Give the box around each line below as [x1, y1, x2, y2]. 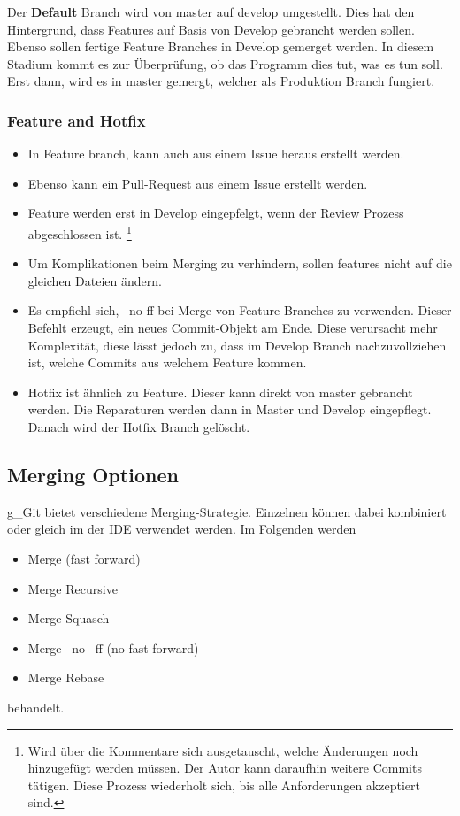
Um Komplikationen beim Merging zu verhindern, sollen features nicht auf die [27, 254, 452, 273]
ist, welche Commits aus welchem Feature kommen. [27, 353, 307, 372]
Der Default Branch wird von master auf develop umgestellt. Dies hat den [7, 3, 415, 20]
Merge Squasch [27, 609, 110, 627]
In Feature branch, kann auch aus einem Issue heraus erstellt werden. [27, 144, 404, 163]
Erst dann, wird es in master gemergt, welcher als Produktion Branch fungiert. [7, 72, 435, 90]
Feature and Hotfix [7, 109, 146, 131]
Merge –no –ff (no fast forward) [27, 638, 199, 657]
